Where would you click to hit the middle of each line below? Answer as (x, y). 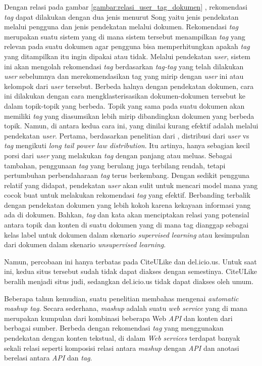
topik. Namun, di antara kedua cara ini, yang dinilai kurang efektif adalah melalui (131, 126)
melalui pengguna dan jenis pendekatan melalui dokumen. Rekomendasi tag (121, 27)
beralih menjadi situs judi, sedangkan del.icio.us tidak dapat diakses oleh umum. (129, 281)
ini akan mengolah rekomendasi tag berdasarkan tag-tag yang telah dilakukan (124, 66)
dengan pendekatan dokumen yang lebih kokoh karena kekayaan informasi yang (127, 204)
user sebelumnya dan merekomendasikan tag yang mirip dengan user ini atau (124, 76)
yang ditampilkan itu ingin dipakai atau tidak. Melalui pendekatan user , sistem (127, 56)
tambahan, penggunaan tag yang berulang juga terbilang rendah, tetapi (115, 165)
